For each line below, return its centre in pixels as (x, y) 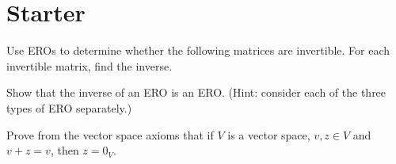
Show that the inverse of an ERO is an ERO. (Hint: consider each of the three (196, 92)
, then (65, 150)
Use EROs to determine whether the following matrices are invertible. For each (198, 50)
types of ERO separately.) (69, 107)
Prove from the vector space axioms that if (110, 134)
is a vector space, (269, 134)
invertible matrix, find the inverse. (89, 65)
